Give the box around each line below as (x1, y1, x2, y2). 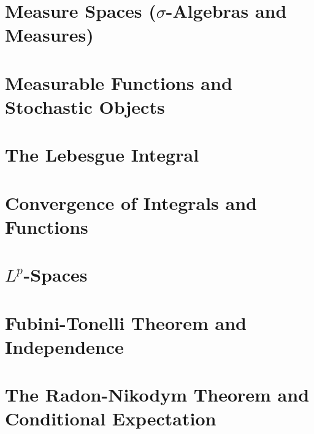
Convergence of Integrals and (5, 190, 257, 215)
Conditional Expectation (5, 406, 216, 431)
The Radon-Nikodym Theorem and (5, 382, 310, 407)
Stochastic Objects (5, 94, 165, 119)
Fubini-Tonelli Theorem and (5, 310, 247, 335)
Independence (5, 334, 124, 359)
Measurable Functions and (5, 70, 232, 95)
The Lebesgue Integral (5, 142, 199, 167)
